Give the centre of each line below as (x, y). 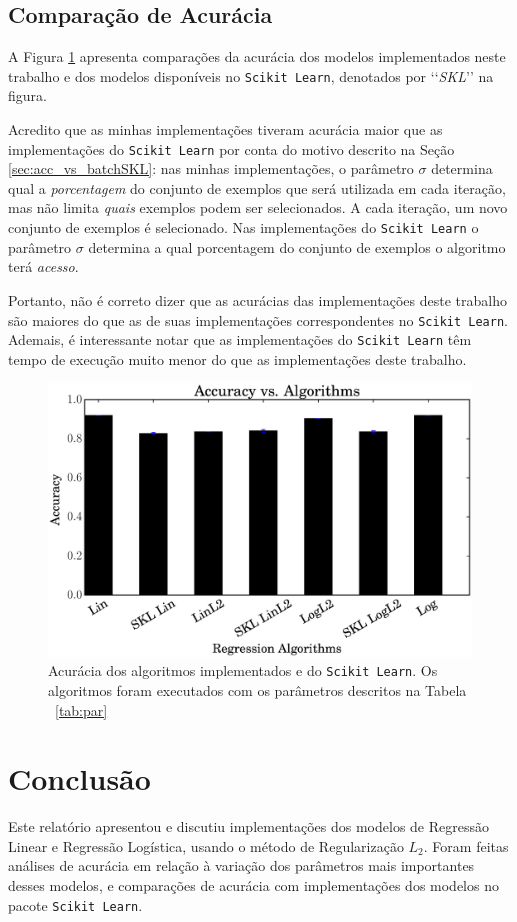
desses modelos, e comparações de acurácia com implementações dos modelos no (253, 885)
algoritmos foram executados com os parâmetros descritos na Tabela (257, 689)
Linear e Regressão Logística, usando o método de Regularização (206, 845)
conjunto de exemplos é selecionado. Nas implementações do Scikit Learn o (243, 227)
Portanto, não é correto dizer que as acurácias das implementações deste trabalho (257, 299)
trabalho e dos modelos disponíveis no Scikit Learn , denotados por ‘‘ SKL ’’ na (251, 75)
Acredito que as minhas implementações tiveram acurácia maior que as (225, 129)
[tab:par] (81, 709)
